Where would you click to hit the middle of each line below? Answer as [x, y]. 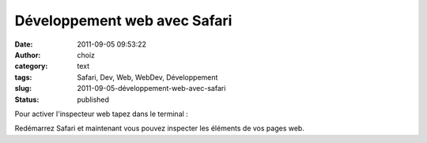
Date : [24, 44]
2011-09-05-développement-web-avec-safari [151, 88]
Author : [28, 55]
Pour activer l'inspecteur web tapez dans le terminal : [102, 114]
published [93, 100]
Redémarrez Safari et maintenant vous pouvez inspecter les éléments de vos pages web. [159, 128]
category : [31, 66]
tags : [23, 77]
